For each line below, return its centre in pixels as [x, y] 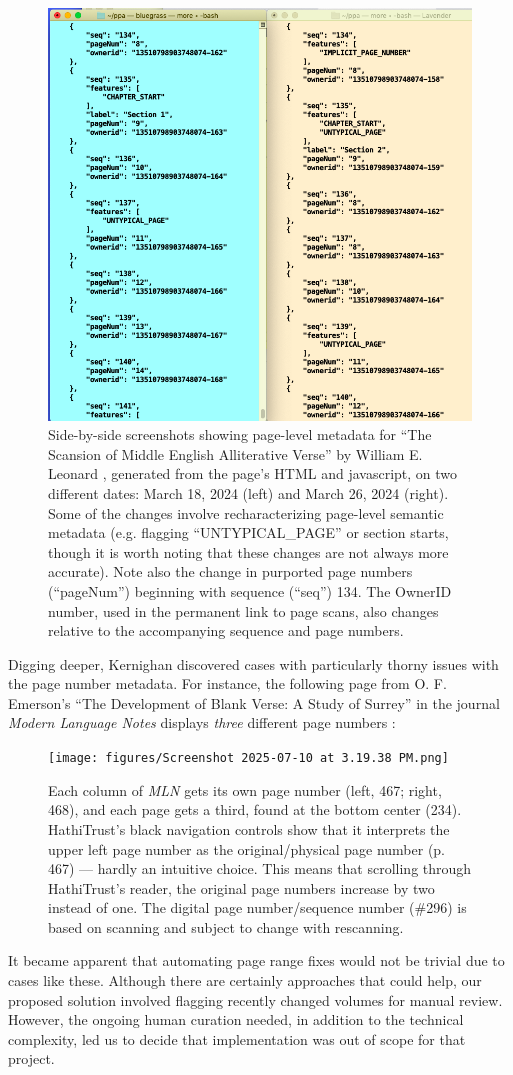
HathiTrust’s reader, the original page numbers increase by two [241, 887]
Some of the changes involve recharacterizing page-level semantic [246, 512]
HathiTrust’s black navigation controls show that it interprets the [249, 828]
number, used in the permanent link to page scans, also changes [243, 610]
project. [31, 1058]
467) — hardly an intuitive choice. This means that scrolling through [260, 868]
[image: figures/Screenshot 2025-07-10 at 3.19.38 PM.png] [248, 758]
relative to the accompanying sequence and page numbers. [226, 630]
